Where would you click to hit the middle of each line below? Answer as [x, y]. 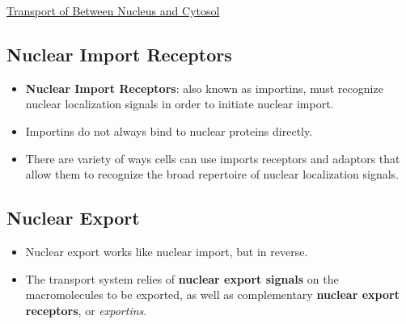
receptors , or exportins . [86, 310]
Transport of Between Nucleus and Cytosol [113, 11]
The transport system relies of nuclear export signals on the [182, 278]
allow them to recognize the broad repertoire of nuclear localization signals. [212, 174]
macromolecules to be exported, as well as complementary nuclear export [212, 295]
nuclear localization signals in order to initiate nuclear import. [180, 104]
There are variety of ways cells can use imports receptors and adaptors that [213, 158]
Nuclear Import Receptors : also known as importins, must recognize [204, 88]
